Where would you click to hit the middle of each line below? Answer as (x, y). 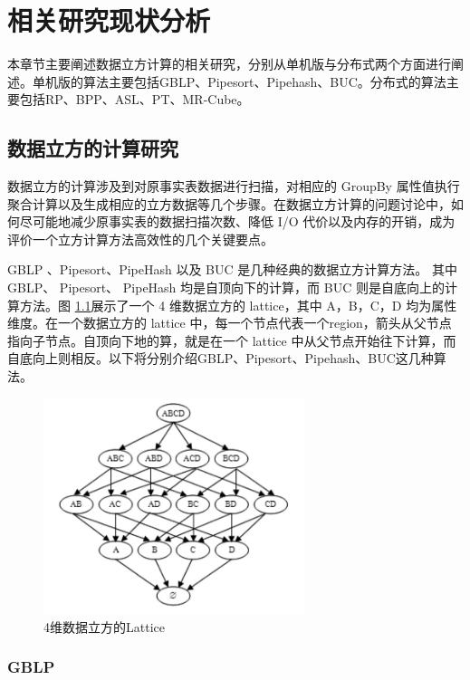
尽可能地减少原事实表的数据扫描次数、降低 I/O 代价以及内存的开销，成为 (237, 221)
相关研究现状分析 (109, 20)
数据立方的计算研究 (93, 148)
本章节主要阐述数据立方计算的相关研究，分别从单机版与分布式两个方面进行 (229, 64)
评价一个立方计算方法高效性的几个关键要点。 (140, 239)
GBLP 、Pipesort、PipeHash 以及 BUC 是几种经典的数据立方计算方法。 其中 (232, 269)
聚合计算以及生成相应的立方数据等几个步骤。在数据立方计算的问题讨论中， (229, 203)
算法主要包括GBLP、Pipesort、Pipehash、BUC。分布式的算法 (264, 81)
